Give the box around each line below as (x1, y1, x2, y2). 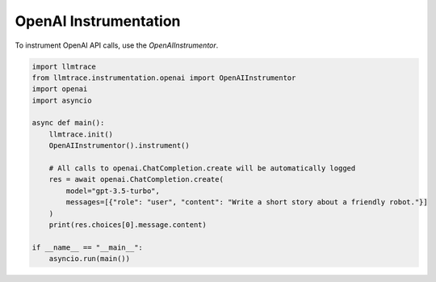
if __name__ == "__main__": (31, 242, 143, 252)
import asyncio (31, 95, 92, 105)
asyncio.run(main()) (48, 255, 131, 263)
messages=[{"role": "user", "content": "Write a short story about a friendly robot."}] (65, 198, 428, 207)
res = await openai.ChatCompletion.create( (48, 175, 224, 184)
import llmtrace (31, 61, 97, 71)
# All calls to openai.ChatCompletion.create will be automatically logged (48, 164, 356, 173)
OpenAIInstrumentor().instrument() (48, 141, 190, 150)
